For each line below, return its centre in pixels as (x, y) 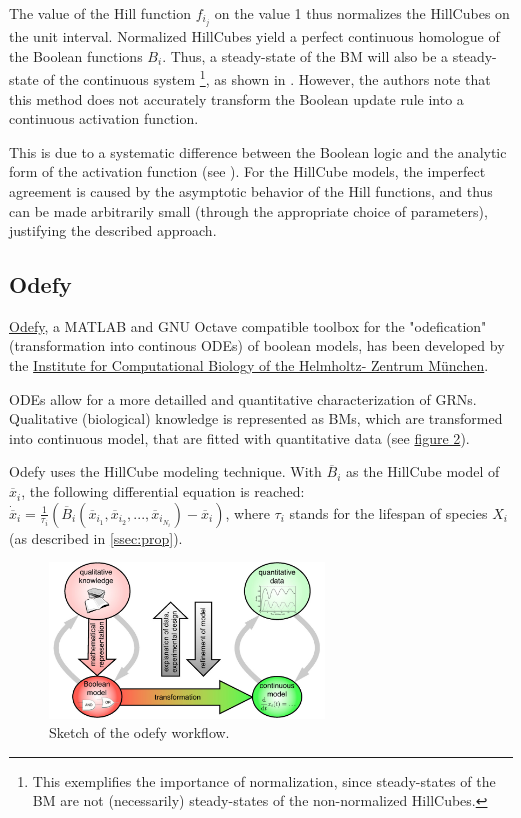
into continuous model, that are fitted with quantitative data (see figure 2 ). (239, 437)
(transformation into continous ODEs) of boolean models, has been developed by (257, 345)
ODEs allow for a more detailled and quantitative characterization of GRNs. (243, 398)
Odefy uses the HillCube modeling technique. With (165, 471)
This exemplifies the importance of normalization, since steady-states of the (264, 780)
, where (247, 512)
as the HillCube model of (422, 471)
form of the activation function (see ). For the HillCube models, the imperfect (247, 171)
